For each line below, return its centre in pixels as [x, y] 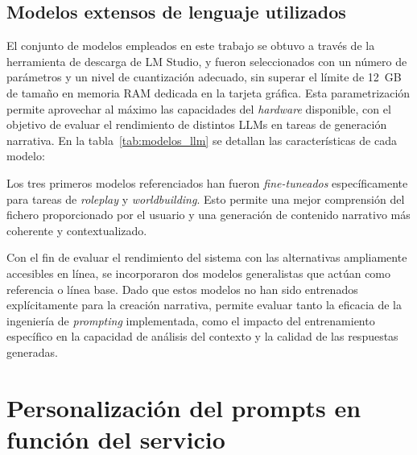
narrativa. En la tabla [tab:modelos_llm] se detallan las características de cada [202, 140]
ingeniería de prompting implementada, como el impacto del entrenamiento [191, 320]
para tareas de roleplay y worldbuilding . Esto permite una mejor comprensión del [206, 199]
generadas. [32, 352]
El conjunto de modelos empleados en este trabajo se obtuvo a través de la [191, 45]
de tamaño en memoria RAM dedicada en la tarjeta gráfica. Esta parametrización [208, 92]
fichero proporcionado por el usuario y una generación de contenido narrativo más [208, 215]
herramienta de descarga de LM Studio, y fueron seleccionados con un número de [207, 61]
